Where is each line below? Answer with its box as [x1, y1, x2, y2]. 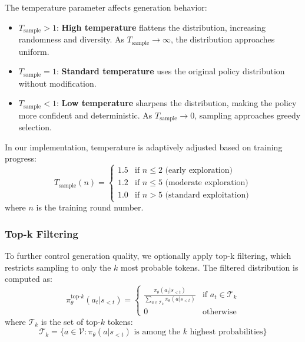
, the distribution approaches [170, 33, 275, 45]
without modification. [18, 77, 97, 89]
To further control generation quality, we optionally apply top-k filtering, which [5, 249, 291, 262]
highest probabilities [190, 328, 263, 337]
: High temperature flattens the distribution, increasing [56, 21, 266, 33]
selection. [18, 121, 52, 133]
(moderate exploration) [165, 179, 248, 188]
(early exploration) [165, 166, 233, 175]
